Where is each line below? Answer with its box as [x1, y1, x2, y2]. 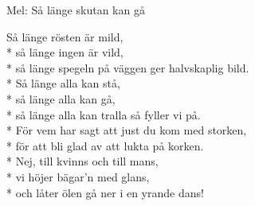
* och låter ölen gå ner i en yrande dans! [6, 184, 204, 200]
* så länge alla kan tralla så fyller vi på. [6, 106, 201, 122]
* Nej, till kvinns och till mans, [6, 153, 159, 169]
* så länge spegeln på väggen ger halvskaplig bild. [6, 59, 249, 76]
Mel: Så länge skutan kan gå [6, 2, 145, 17]
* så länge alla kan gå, [6, 90, 116, 107]
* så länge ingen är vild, [6, 44, 124, 60]
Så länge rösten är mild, [6, 28, 124, 45]
